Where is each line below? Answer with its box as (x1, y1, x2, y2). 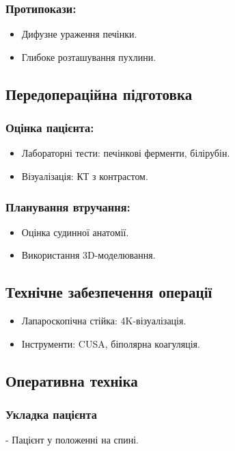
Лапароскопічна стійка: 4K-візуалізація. (21, 313, 186, 328)
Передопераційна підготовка (5, 83, 193, 104)
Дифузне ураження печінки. (21, 27, 137, 41)
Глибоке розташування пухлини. (21, 49, 156, 64)
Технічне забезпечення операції (5, 281, 212, 302)
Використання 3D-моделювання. (21, 248, 156, 262)
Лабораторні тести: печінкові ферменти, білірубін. (21, 146, 230, 160)
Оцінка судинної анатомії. (21, 224, 129, 239)
